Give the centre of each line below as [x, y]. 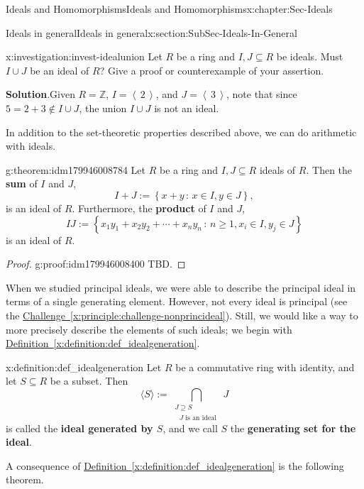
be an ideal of [60, 70]
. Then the [329, 169]
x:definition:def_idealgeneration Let [84, 367]
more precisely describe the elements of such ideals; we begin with [149, 329]
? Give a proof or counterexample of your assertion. [212, 70]
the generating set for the [293, 428]
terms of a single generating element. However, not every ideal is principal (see [177, 301]
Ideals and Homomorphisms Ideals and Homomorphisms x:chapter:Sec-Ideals [169, 9]
